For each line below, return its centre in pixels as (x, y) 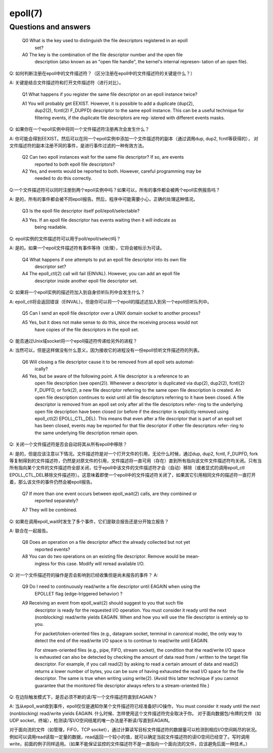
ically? (41, 369)
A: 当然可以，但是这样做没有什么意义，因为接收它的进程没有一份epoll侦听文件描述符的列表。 (106, 350)
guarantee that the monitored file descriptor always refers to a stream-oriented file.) (122, 685)
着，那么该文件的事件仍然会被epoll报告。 (52, 482)
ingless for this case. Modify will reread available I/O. (90, 563)
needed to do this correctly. (63, 178)
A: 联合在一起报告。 (30, 531)
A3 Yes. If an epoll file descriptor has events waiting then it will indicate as (99, 220)
